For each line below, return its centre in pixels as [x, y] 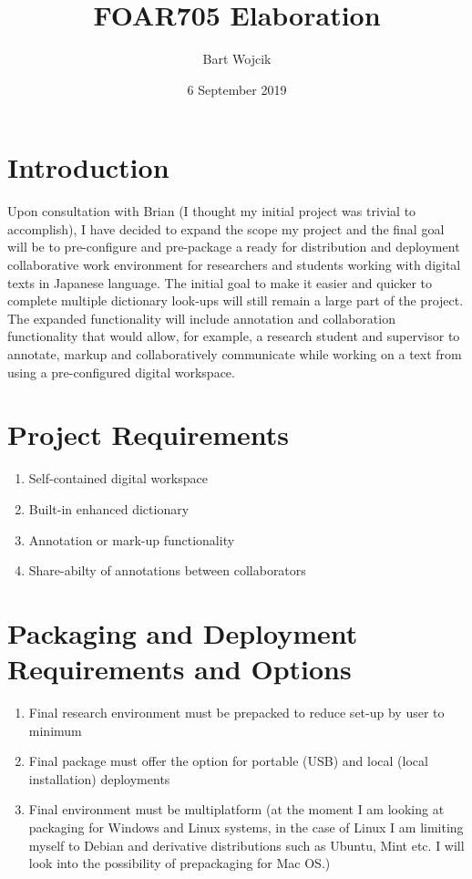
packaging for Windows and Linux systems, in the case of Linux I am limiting [246, 827]
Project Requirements [148, 434]
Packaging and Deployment [183, 632]
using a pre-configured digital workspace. [121, 372]
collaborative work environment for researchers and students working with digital [234, 265]
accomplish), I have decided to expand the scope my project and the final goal [226, 228]
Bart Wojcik [237, 59]
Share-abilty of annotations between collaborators [167, 570]
